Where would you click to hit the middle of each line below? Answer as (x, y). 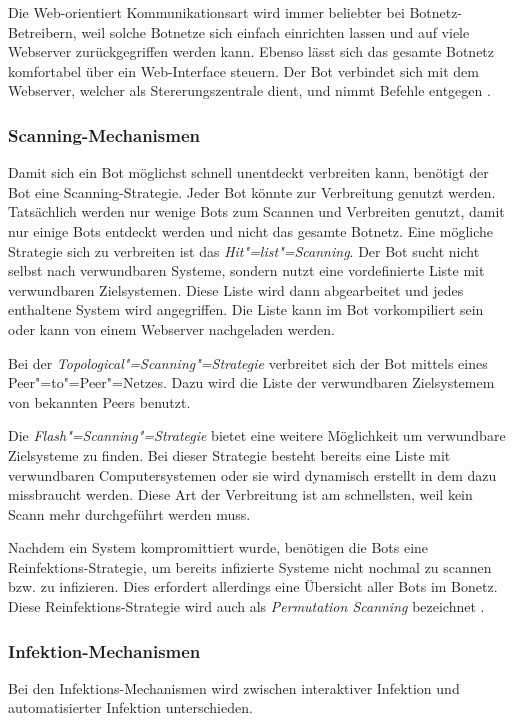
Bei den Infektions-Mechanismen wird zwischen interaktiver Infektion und (234, 687)
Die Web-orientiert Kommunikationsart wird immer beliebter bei (206, 12)
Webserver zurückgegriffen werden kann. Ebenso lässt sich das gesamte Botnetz (251, 51)
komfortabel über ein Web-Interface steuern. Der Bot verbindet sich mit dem (243, 70)
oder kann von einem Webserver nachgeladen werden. (171, 328)
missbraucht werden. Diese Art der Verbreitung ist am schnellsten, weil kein (240, 494)
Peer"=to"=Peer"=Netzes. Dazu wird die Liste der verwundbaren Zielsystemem (251, 382)
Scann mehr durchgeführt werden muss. (129, 513)
